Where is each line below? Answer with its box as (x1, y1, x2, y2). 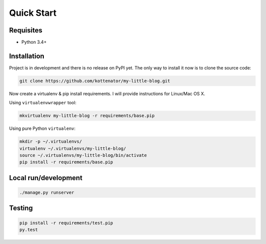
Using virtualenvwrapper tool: (9, 100, 76, 106)
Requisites (9, 26, 43, 34)
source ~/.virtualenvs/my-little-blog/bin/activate (19, 152, 147, 158)
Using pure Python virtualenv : (9, 125, 76, 131)
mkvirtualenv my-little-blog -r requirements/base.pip (19, 113, 155, 119)
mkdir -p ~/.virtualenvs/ (19, 139, 82, 145)
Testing (9, 204, 33, 213)
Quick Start (9, 7, 57, 18)
